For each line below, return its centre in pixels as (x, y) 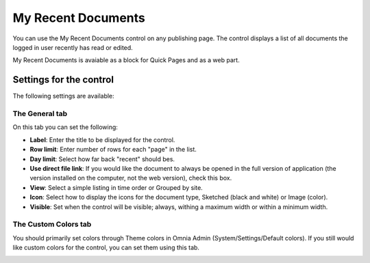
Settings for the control (63, 80)
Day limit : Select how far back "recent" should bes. (102, 159)
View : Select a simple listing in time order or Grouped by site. (116, 187)
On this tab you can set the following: (65, 127)
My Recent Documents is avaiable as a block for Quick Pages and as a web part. (126, 60)
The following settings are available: (63, 96)
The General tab (40, 114)
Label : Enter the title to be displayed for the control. (102, 139)
